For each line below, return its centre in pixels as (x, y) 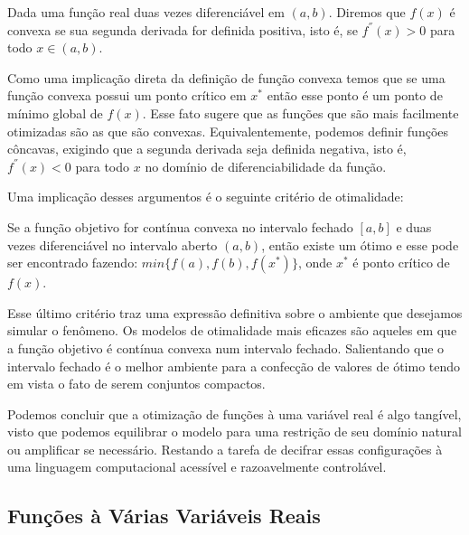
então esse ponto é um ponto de (355, 95)
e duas (414, 226)
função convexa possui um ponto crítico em (127, 95)
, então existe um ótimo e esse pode (360, 244)
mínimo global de (55, 113)
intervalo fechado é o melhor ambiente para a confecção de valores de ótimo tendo (234, 366)
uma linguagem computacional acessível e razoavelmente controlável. (197, 467)
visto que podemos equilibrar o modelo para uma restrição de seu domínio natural (235, 432)
